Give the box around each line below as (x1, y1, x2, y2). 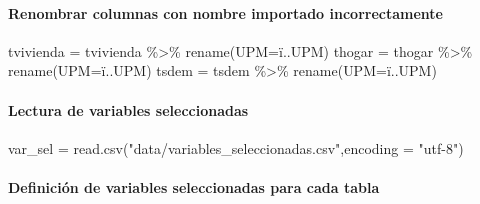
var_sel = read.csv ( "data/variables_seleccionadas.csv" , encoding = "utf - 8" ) (8, 137, 464, 158)
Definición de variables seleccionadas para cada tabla (8, 176, 380, 197)
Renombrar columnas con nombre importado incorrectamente (8, 2, 443, 23)
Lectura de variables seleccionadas (8, 99, 249, 120)
